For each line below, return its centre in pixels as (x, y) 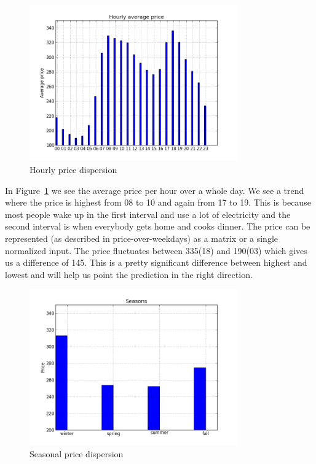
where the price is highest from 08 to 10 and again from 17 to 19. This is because (158, 202)
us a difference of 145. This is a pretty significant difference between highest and (156, 262)
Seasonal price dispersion (77, 454)
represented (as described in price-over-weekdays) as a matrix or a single (142, 238)
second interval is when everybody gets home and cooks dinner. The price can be (158, 226)
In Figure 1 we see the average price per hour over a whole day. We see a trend (155, 190)
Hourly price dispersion (73, 169)
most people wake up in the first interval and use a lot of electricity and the (148, 214)
